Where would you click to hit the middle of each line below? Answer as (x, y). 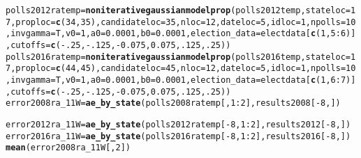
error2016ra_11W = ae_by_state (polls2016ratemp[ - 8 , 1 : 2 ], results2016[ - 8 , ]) (178, 136)
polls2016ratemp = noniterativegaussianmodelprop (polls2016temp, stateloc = (178, 57)
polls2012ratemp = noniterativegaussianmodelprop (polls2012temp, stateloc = (178, 10)
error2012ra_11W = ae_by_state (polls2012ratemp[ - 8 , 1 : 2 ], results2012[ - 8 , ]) (178, 124)
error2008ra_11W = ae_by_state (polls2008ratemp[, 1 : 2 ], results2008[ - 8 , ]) (173, 103)
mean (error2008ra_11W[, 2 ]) (68, 148)
